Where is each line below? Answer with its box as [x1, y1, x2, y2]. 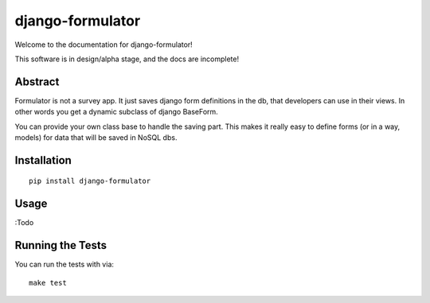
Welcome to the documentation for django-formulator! [14, 40, 193, 49]
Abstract [14, 75, 60, 88]
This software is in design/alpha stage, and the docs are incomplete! [14, 54, 239, 64]
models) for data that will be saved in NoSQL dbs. [14, 133, 178, 142]
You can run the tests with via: [14, 259, 115, 270]
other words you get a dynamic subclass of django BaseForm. [14, 107, 218, 117]
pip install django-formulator [29, 177, 151, 186]
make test [29, 278, 67, 287]
